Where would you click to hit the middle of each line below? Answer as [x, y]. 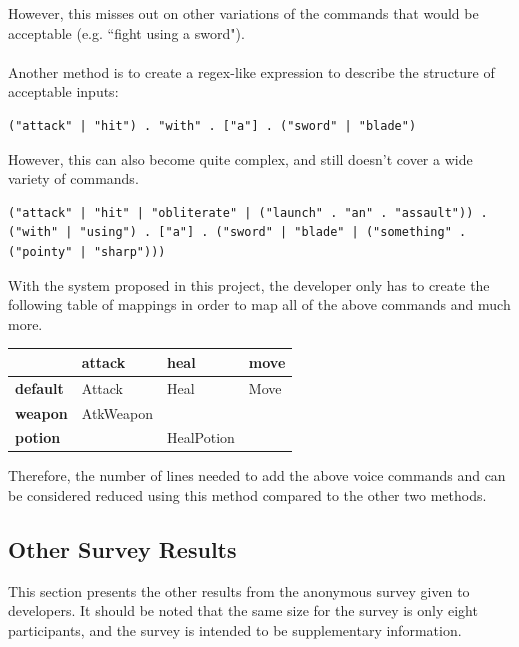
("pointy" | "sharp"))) [87, 251]
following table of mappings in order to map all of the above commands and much [259, 304]
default [39, 387]
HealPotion [200, 437]
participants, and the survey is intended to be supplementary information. [235, 630]
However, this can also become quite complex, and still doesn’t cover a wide [240, 158]
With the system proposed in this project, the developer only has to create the [249, 284]
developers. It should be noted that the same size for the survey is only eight [243, 610]
